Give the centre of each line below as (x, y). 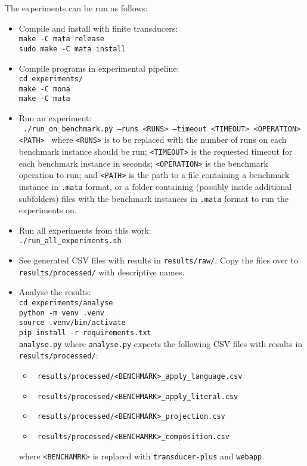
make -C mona (44, 89)
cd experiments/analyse (66, 303)
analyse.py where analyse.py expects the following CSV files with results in (161, 343)
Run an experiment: (55, 118)
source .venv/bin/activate (72, 323)
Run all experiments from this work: (85, 230)
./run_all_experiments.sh (70, 241)
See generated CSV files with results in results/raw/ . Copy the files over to (158, 260)
